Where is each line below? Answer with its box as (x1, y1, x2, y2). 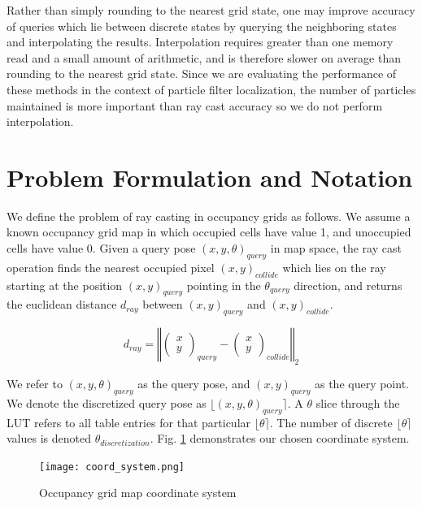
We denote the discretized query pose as (7, 394, 207, 411)
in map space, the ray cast (270, 240, 402, 257)
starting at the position (7, 276, 123, 293)
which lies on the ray (282, 258, 386, 275)
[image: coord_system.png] (39, 461, 185, 473)
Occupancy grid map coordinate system (39, 484, 237, 501)
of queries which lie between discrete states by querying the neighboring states (7, 17, 397, 34)
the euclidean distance (7, 296, 117, 313)
